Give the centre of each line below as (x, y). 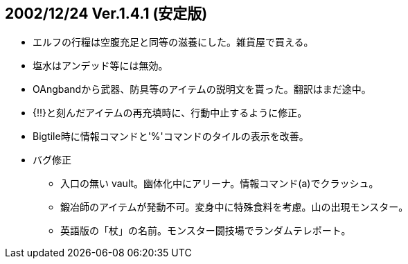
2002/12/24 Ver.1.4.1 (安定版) (106, 14)
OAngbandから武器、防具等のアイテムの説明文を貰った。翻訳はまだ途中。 (202, 89)
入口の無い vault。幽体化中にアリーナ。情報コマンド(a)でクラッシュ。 (220, 184)
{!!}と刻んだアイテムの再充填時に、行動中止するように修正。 (170, 113)
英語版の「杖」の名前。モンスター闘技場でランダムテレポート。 (206, 231)
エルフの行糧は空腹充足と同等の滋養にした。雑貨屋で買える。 (173, 42)
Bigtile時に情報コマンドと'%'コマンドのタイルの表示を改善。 (171, 137)
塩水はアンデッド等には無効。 (100, 66)
